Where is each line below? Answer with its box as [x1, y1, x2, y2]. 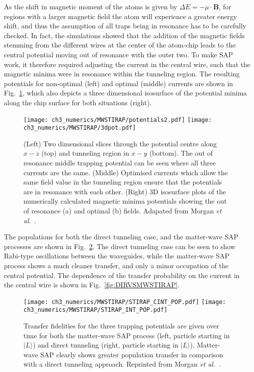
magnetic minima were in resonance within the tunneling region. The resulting [4, 69, 240, 79]
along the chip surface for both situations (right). [4, 97, 152, 107]
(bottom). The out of [149, 148, 213, 158]
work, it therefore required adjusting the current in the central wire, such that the [4, 59, 251, 69]
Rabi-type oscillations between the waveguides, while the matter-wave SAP [4, 251, 229, 261]
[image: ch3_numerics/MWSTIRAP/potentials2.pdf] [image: [24, 116, 212, 123]
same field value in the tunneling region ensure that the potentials [24, 177, 222, 187]
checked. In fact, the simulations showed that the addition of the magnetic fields [4, 30, 245, 40]
